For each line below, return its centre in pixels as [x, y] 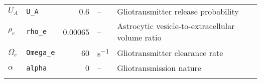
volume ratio [139, 37]
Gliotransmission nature [159, 68]
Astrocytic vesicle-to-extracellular [176, 26]
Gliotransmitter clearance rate [170, 52]
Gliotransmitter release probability [178, 11]
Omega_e [41, 53]
